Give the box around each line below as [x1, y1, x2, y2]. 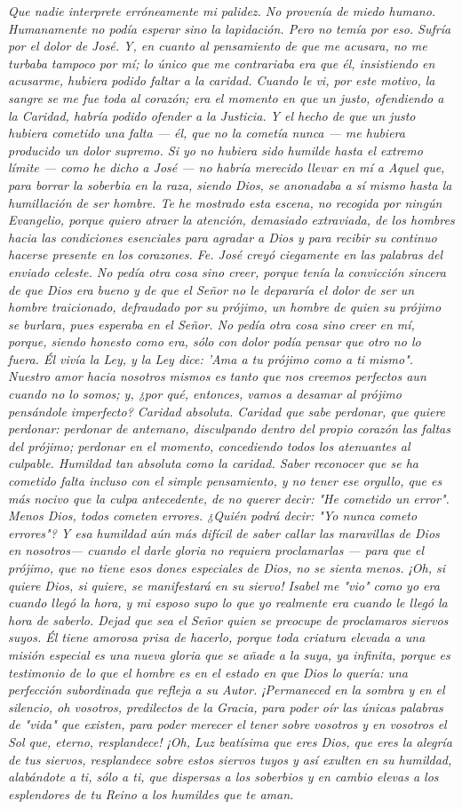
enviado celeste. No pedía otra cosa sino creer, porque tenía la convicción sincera [8, 262, 446, 281]
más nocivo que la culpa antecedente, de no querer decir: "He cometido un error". [8, 488, 450, 507]
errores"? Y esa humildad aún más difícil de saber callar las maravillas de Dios [8, 523, 440, 542]
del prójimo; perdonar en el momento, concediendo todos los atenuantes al [8, 436, 410, 455]
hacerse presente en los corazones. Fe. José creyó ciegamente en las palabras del [8, 245, 443, 264]
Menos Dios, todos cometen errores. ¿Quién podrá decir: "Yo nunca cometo [8, 506, 418, 525]
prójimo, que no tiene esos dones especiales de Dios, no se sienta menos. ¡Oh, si [8, 559, 446, 576]
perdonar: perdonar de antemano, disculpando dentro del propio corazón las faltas [8, 419, 450, 438]
